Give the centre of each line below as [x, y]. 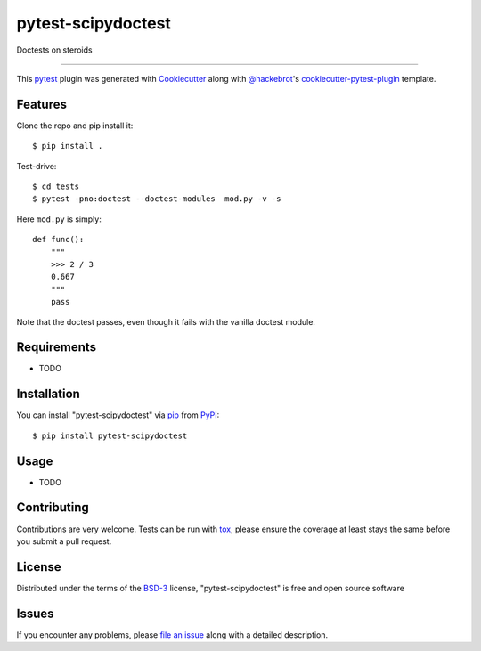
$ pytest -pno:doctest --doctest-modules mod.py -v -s [157, 199]
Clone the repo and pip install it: [75, 126]
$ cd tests [56, 187]
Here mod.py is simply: [59, 219]
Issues [35, 613]
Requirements [57, 347]
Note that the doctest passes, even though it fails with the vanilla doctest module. [166, 321]
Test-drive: [37, 166]
